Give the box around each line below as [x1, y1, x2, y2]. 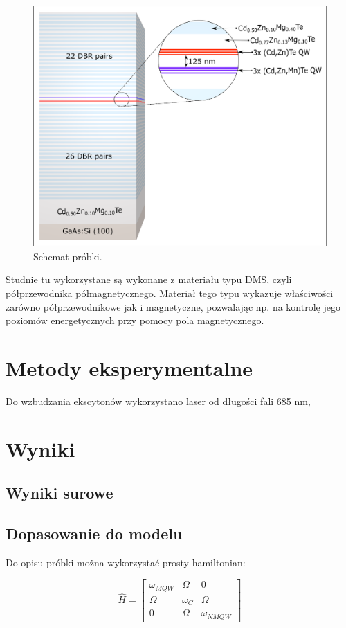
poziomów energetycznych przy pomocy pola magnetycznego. [6, 313, 264, 328]
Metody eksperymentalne [6, 353, 253, 382]
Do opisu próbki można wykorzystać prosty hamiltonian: [6, 555, 246, 569]
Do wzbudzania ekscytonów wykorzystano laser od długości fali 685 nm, [6, 393, 311, 408]
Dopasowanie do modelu [6, 523, 183, 544]
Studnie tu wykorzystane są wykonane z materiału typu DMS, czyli [6, 272, 292, 287]
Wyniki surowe [6, 482, 113, 503]
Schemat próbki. [33, 249, 102, 263]
